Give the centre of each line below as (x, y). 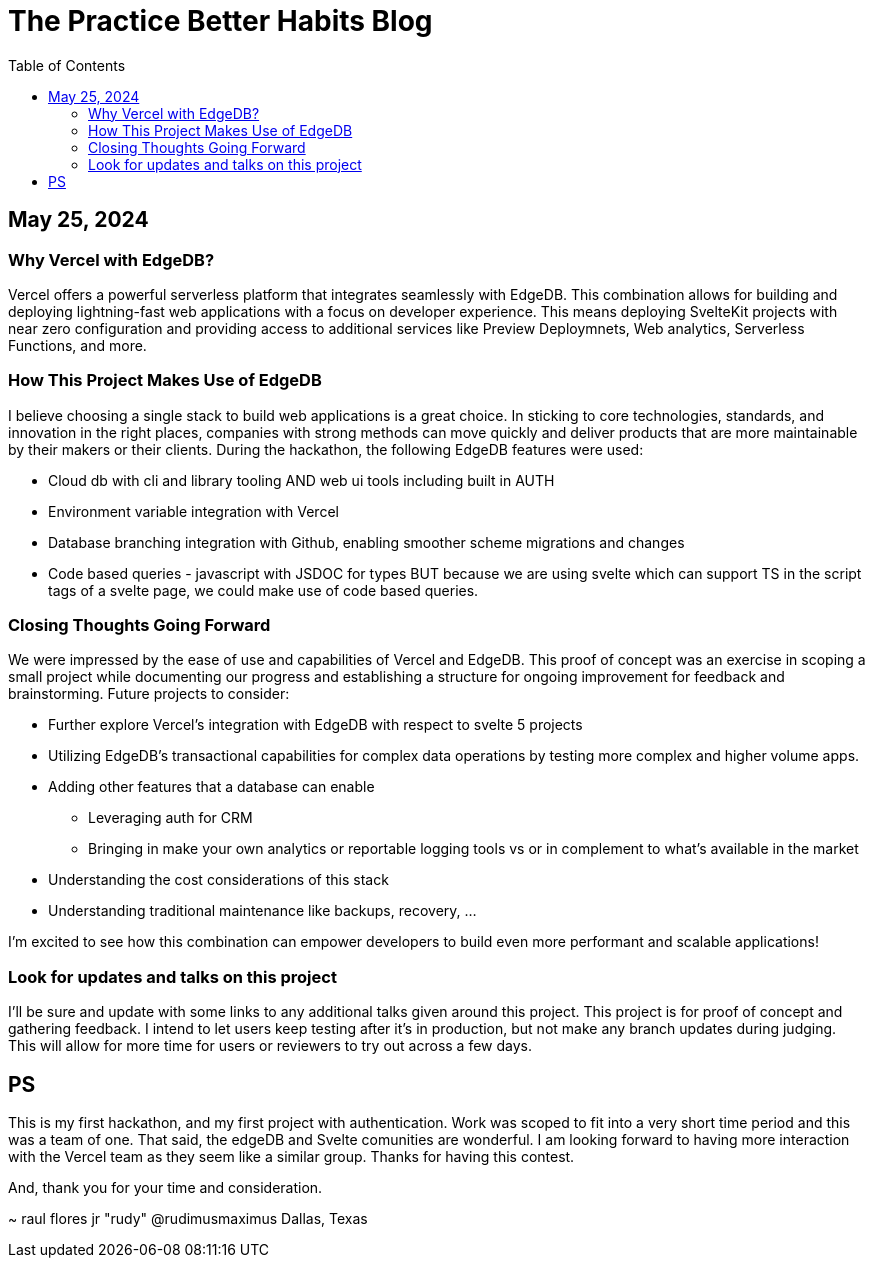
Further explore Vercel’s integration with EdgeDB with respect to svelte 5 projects (315, 725)
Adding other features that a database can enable (211, 787)
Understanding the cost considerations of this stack (218, 880)
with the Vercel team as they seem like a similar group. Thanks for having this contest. (291, 1157)
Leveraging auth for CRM (170, 818)
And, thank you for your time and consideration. (165, 1188)
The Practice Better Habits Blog (220, 21)
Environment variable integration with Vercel (193, 511)
